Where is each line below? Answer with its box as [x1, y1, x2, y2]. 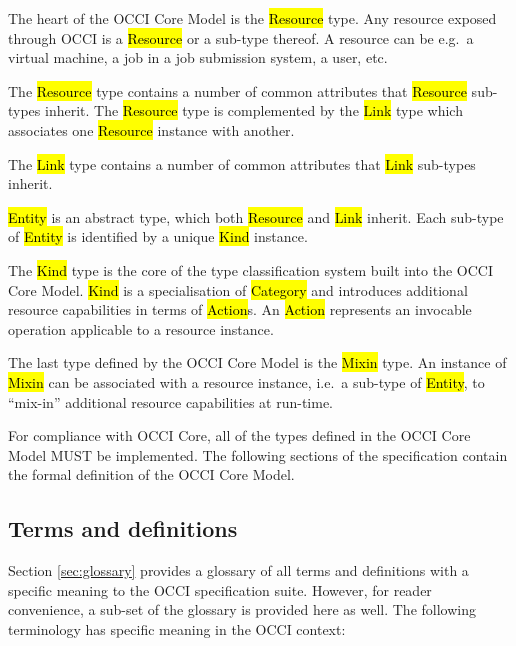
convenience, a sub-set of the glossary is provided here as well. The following [8, 599, 476, 620]
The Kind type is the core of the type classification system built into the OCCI [8, 259, 493, 280]
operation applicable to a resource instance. [8, 318, 274, 339]
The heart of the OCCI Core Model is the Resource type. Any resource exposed [8, 8, 497, 28]
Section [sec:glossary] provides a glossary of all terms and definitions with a [8, 560, 469, 581]
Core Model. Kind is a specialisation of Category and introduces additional [8, 279, 468, 300]
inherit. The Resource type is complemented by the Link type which [45, 100, 463, 121]
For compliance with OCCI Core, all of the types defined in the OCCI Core [8, 425, 471, 446]
